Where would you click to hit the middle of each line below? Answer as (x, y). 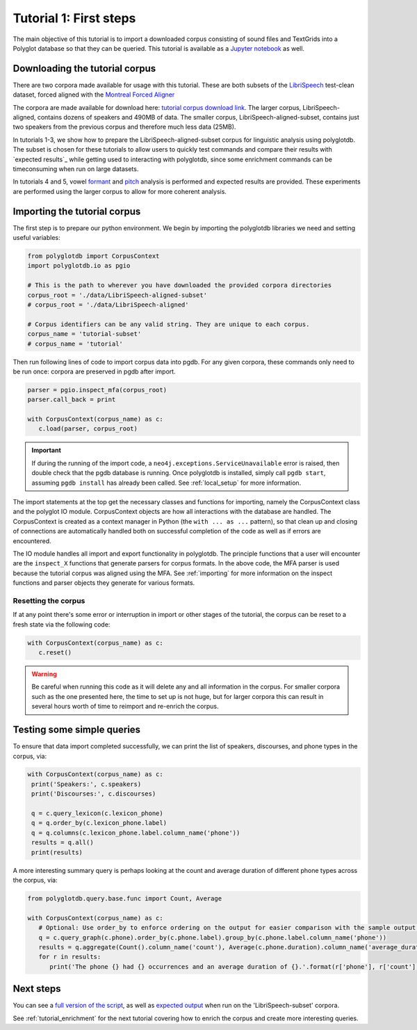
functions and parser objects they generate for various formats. (104, 583)
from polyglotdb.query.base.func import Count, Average (125, 898)
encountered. (32, 541)
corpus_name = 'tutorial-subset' (84, 334)
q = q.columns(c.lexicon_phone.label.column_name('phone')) (136, 832)
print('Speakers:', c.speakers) (87, 784)
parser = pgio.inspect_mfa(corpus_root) (97, 390)
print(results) (57, 852)
